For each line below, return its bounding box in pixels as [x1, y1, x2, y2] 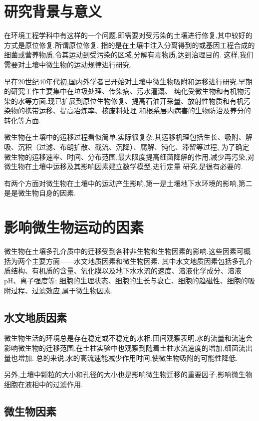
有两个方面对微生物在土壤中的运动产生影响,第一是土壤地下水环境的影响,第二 [4, 178, 253, 188]
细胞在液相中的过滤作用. [4, 379, 83, 389]
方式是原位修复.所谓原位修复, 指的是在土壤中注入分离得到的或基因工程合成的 [4, 39, 255, 50]
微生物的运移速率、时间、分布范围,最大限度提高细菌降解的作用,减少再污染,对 [4, 151, 255, 162]
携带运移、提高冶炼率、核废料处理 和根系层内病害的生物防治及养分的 [24, 105, 251, 116]
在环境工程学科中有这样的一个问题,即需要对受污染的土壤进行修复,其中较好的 [4, 30, 253, 40]
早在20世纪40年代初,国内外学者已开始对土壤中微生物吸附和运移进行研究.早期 [4, 76, 253, 86]
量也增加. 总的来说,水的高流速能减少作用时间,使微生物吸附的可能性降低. [4, 352, 238, 363]
